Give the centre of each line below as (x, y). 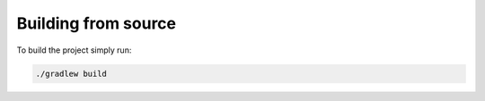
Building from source (97, 23)
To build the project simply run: (74, 50)
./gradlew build (71, 73)
